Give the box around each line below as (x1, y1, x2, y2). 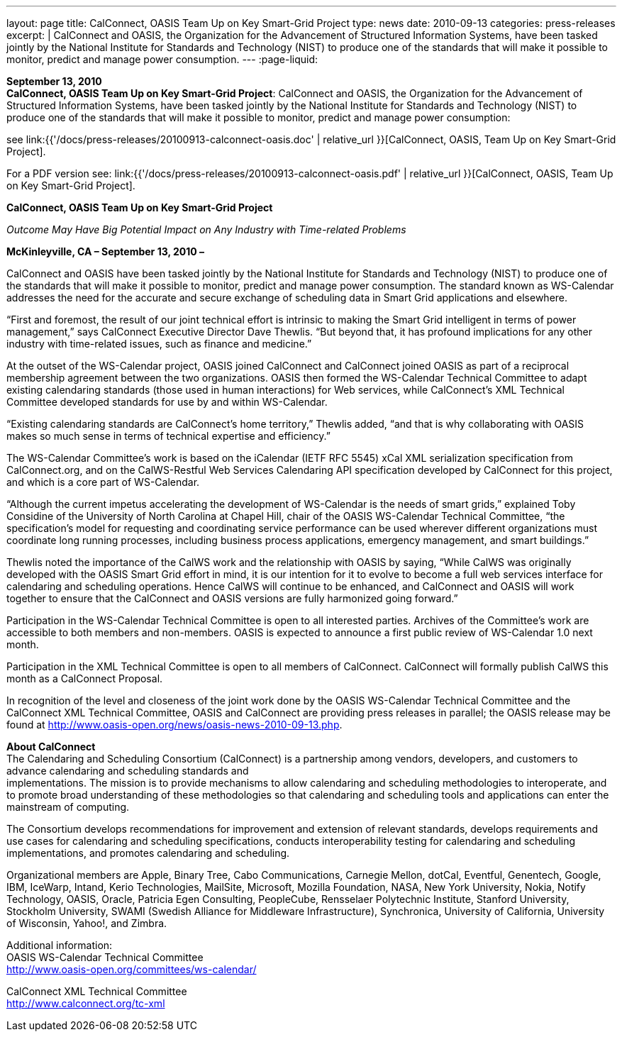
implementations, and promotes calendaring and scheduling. (6, 847, 290, 859)
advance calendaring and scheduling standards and (6, 765, 249, 777)
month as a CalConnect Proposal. (6, 672, 163, 684)
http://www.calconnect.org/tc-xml (6, 997, 165, 1009)
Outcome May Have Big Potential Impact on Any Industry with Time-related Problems (6, 223, 406, 235)
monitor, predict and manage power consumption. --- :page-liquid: (6, 53, 318, 65)
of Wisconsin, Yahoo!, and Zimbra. (6, 917, 167, 929)
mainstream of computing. (6, 801, 130, 813)
